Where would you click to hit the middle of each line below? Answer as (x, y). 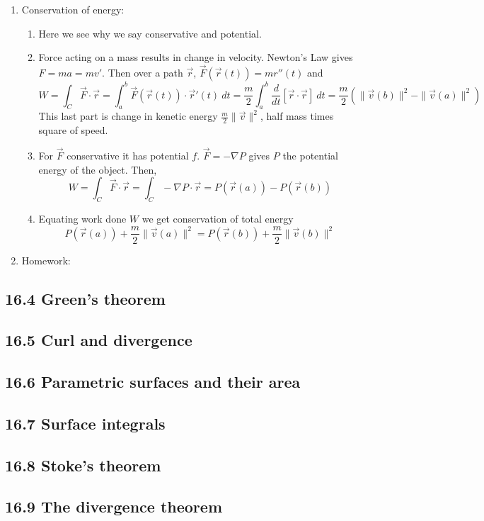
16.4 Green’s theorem (85, 298)
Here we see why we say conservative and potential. (150, 33)
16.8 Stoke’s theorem (83, 465)
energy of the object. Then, (98, 169)
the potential (310, 155)
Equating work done (82, 218)
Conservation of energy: (73, 9)
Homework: (46, 260)
